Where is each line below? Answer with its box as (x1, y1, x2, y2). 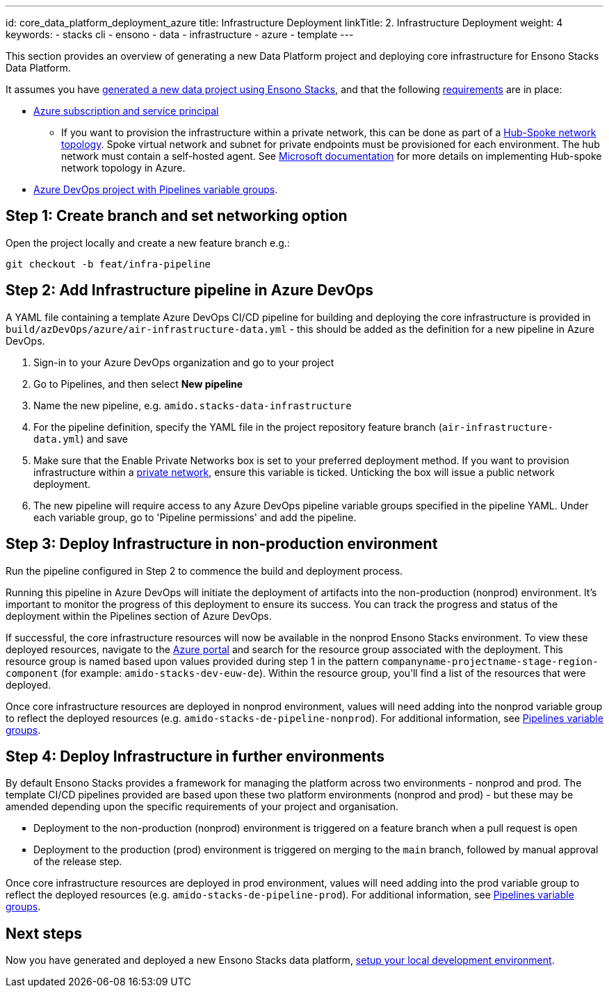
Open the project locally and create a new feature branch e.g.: (6, 236, 290, 249)
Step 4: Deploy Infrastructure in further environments (6, 747, 384, 765)
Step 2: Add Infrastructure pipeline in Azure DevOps (6, 281, 374, 299)
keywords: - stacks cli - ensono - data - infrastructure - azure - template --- (6, 28, 354, 40)
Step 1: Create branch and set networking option (6, 207, 348, 225)
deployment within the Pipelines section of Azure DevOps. (6, 609, 272, 622)
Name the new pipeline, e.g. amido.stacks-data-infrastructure (33, 399, 352, 411)
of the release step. (33, 855, 122, 868)
